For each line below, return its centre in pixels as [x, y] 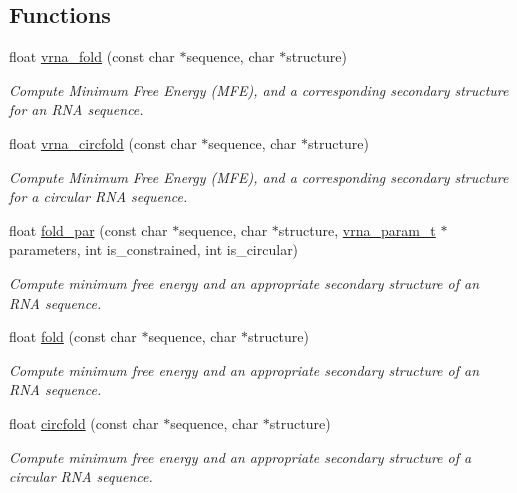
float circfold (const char [84, 422]
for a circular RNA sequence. [98, 196]
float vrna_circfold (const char [103, 142]
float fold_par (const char [88, 229]
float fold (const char [73, 336]
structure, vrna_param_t [357, 229]
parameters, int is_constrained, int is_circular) [154, 249]
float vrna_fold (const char [92, 56]
